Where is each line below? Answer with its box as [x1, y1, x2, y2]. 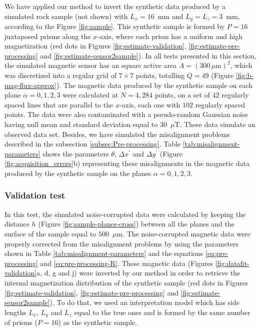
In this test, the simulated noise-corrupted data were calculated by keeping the [4, 208, 246, 219]
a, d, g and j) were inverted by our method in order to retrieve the [36, 267, 240, 278]
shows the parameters [42, 148, 109, 158]
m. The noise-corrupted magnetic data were [116, 228, 250, 238]
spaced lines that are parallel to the [4, 99, 113, 109]
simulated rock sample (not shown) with [4, 10, 128, 21]
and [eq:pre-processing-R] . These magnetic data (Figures [40, 257, 213, 268]
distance [4, 218, 29, 229]
